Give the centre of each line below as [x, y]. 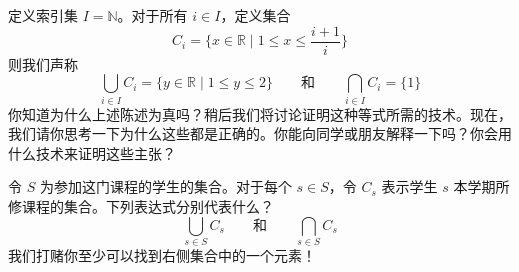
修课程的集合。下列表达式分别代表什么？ [141, 205]
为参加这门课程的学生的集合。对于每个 [165, 186]
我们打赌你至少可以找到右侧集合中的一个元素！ [162, 254]
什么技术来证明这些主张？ [92, 152]
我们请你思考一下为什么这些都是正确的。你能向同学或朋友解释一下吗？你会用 [260, 133]
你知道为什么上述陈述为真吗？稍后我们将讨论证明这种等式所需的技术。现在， [260, 113]
